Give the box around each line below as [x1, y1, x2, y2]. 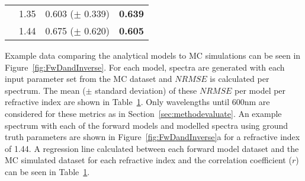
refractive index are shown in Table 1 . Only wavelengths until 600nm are [5, 96, 270, 108]
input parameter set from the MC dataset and [5, 72, 172, 85]
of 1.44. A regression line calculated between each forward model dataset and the [5, 142, 299, 154]
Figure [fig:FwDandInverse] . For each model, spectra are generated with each [5, 61, 285, 73]
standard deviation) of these [95, 84, 197, 96]
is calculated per [210, 72, 269, 85]
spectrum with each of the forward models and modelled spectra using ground [5, 119, 288, 131]
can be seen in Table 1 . [5, 165, 90, 177]
